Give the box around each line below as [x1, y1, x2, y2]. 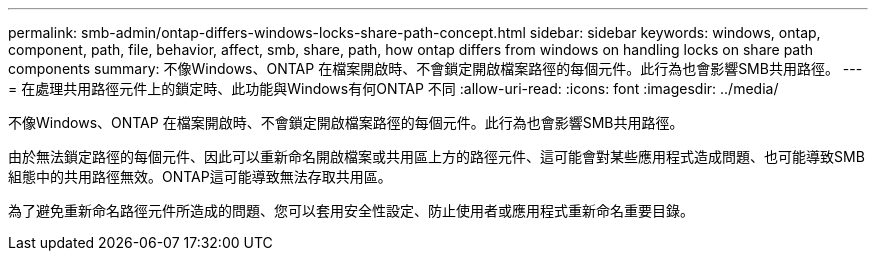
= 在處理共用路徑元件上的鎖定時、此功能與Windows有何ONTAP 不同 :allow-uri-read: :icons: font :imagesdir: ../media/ [8, 80, 779, 97]
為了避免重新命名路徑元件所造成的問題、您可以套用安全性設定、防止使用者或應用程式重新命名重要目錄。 [8, 202, 694, 219]
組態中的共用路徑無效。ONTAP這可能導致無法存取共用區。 [8, 168, 392, 185]
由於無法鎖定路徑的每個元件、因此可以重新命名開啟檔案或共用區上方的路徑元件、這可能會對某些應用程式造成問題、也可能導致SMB [8, 148, 865, 165]
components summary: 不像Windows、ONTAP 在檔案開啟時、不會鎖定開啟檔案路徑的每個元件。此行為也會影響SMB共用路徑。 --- [8, 60, 863, 77]
